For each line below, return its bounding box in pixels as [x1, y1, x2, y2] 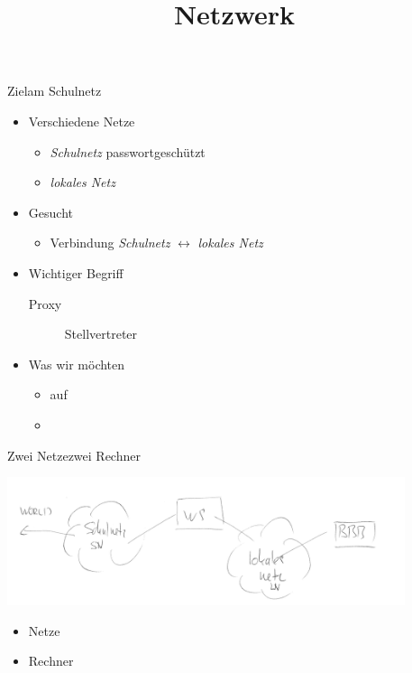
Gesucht [28, 202, 73, 221]
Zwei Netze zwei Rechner [7, 445, 141, 464]
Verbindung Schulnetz [50, 233, 170, 252]
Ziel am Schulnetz [7, 81, 102, 100]
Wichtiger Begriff [28, 263, 124, 282]
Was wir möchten [28, 354, 125, 373]
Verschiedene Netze [28, 111, 135, 130]
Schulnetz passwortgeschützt [50, 142, 206, 161]
